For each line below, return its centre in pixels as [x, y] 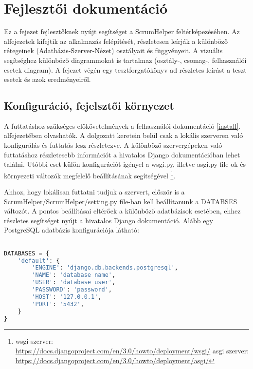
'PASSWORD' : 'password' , [72, 290]
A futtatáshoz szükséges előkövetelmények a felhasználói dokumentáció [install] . [122, 126]
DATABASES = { [27, 253]
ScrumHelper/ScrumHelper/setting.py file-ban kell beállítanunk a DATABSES [121, 201]
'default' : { [39, 261]
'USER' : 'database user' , [74, 282]
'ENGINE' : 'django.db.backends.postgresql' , [105, 268]
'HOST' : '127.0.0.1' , [67, 297]
